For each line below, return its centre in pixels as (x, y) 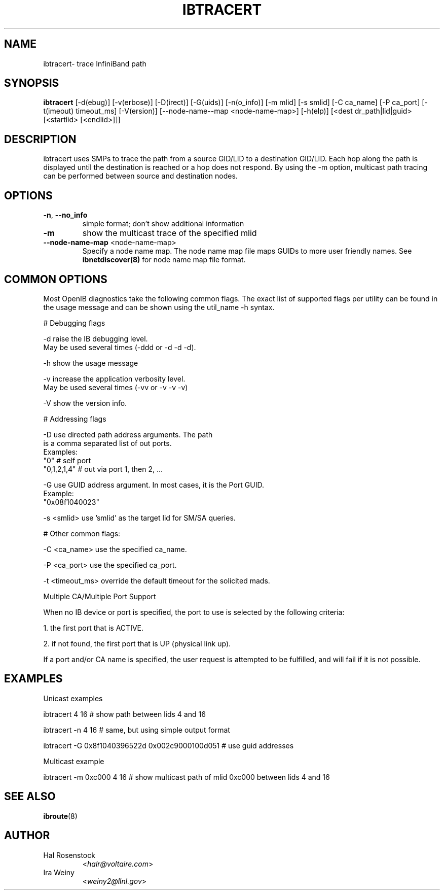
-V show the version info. (85, 403)
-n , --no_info (65, 215)
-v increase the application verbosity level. (114, 379)
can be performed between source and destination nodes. (140, 176)
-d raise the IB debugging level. (96, 338)
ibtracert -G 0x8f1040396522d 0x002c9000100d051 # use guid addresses (169, 745)
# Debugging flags (74, 323)
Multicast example (74, 761)
